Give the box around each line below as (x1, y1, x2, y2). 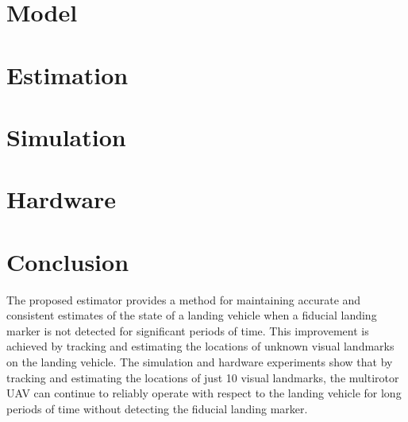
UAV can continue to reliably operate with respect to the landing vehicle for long (6, 385, 402, 401)
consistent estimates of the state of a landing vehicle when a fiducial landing (6, 307, 377, 323)
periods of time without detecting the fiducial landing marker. (6, 400, 308, 416)
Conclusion (6, 245, 129, 277)
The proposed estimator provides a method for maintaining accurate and (6, 291, 361, 308)
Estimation (6, 58, 129, 91)
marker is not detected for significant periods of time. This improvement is (6, 322, 369, 339)
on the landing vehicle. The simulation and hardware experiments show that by (6, 354, 393, 370)
